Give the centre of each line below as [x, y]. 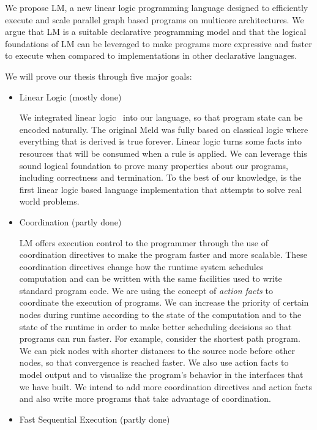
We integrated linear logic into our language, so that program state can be [161, 117]
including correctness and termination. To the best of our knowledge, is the [160, 177]
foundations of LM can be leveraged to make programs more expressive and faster [158, 43]
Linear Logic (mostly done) [70, 96]
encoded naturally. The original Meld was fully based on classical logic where [164, 129]
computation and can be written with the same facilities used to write [151, 278]
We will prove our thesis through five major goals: [99, 76]
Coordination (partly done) [70, 221]
